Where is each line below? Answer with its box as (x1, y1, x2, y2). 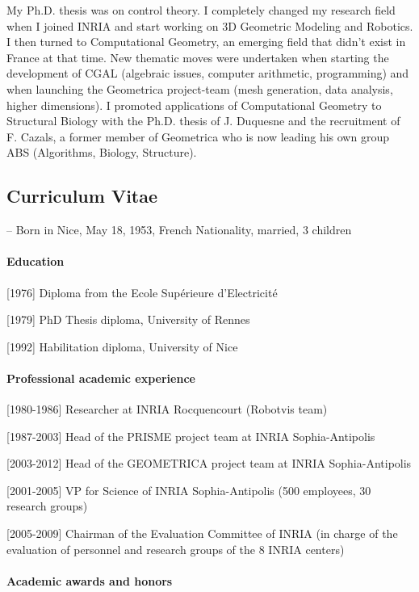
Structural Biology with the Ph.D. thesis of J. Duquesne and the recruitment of (6, 112, 400, 129)
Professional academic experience (6, 369, 195, 386)
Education (6, 253, 65, 270)
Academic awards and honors (6, 572, 173, 589)
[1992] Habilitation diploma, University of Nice (6, 338, 238, 355)
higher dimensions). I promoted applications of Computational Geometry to (6, 96, 382, 113)
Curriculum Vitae (6, 183, 158, 208)
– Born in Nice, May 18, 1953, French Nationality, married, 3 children (6, 221, 352, 238)
